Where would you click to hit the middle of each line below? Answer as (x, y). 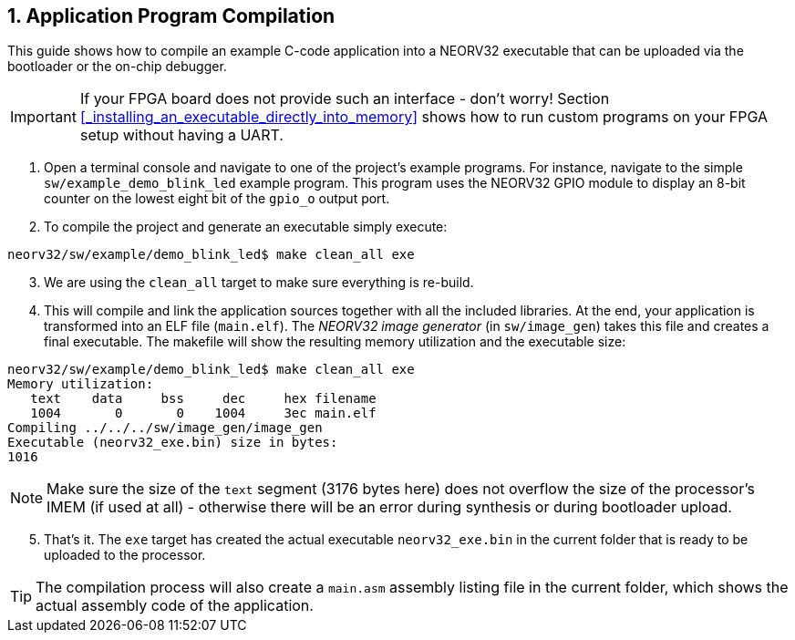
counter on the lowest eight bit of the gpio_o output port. (217, 199)
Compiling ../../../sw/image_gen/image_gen (165, 428)
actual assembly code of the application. (175, 606)
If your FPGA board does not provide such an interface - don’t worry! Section (345, 99)
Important (43, 117)
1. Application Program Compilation (171, 16)
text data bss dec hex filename (203, 399)
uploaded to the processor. (125, 555)
